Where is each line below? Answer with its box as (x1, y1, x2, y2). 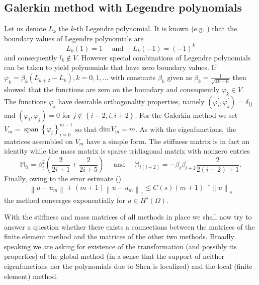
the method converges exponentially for (4, 194, 125, 205)
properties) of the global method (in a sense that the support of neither (4, 251, 224, 261)
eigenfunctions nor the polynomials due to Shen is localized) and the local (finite (4, 261, 252, 271)
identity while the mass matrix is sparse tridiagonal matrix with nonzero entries (4, 146, 250, 156)
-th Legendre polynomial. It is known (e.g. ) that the (74, 23, 237, 34)
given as (167, 72, 192, 83)
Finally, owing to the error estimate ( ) (4, 173, 121, 184)
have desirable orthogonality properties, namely (58, 96, 205, 106)
